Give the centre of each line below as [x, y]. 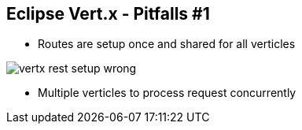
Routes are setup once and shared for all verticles [167, 44]
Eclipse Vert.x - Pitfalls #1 [108, 14]
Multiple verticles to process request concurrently [167, 93]
